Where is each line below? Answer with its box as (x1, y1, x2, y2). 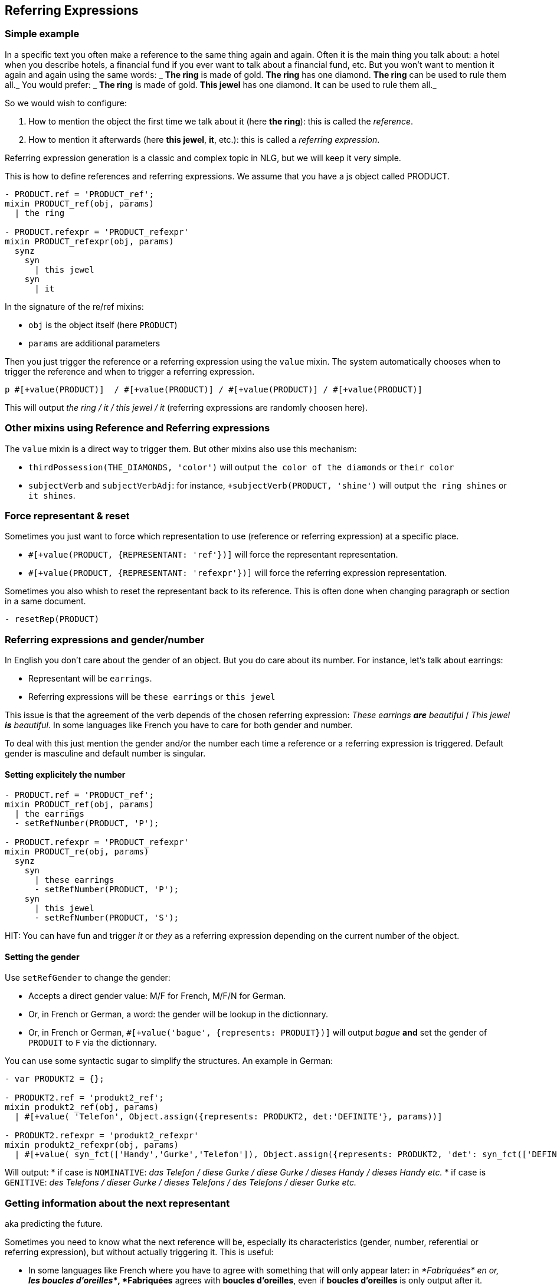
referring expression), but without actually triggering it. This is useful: (5, 1247, 274, 1257)
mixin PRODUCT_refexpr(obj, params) (5, 236, 174, 246)
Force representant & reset (5, 509, 130, 522)
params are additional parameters (28, 338, 160, 348)
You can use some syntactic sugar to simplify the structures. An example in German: (5, 1056, 333, 1066)
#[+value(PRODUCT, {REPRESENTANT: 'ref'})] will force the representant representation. (28, 549, 398, 560)
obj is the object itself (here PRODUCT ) (28, 319, 178, 330)
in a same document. (5, 596, 86, 607)
